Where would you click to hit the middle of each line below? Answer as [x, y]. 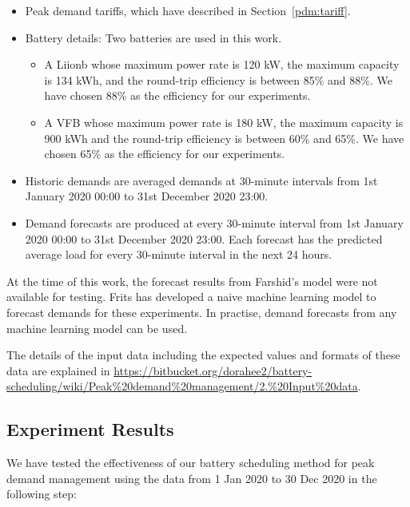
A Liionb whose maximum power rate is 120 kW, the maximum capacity [222, 64]
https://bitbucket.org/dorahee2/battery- [213, 370]
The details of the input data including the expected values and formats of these [203, 355]
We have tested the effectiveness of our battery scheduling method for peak [191, 463]
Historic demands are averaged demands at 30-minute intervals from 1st [201, 180]
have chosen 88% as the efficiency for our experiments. [177, 95]
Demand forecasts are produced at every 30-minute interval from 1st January [214, 222]
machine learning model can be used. [97, 328]
